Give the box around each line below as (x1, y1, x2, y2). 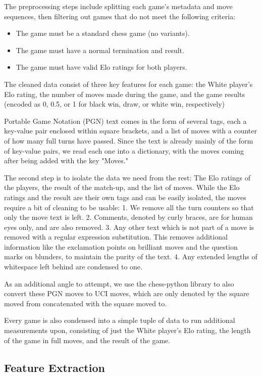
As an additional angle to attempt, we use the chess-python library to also (4, 278, 234, 289)
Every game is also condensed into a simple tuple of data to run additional (4, 315, 235, 325)
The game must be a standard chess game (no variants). (16, 28, 190, 38)
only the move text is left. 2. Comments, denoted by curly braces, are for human (4, 212, 253, 222)
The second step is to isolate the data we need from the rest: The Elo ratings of (4, 172, 250, 182)
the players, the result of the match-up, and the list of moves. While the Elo (4, 182, 240, 193)
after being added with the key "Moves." (4, 155, 128, 166)
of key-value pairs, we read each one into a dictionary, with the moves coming (4, 145, 244, 156)
